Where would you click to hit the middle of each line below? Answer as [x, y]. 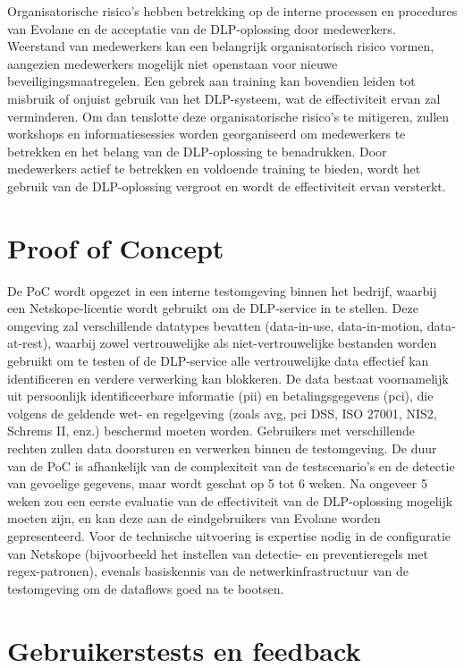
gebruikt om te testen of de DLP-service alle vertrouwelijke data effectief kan [218, 361]
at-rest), [30, 343]
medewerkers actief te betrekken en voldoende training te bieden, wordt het [214, 169]
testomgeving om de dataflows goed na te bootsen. [146, 588]
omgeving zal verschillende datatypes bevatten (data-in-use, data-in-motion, [215, 325]
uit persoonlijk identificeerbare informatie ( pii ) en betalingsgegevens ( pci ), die [220, 396]
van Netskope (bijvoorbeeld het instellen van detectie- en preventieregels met [218, 553]
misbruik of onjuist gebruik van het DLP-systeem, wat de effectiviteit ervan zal [224, 98]
